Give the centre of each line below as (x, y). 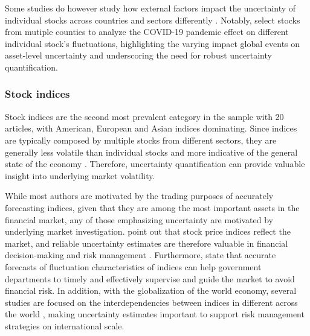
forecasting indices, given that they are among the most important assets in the (152, 207)
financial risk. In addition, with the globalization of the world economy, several (151, 290)
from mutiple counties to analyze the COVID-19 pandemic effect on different (147, 32)
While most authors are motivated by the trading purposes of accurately (139, 196)
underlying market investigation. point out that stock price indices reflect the (148, 231)
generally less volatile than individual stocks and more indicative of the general (151, 152)
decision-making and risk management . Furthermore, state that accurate (140, 255)
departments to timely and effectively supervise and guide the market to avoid (150, 278)
